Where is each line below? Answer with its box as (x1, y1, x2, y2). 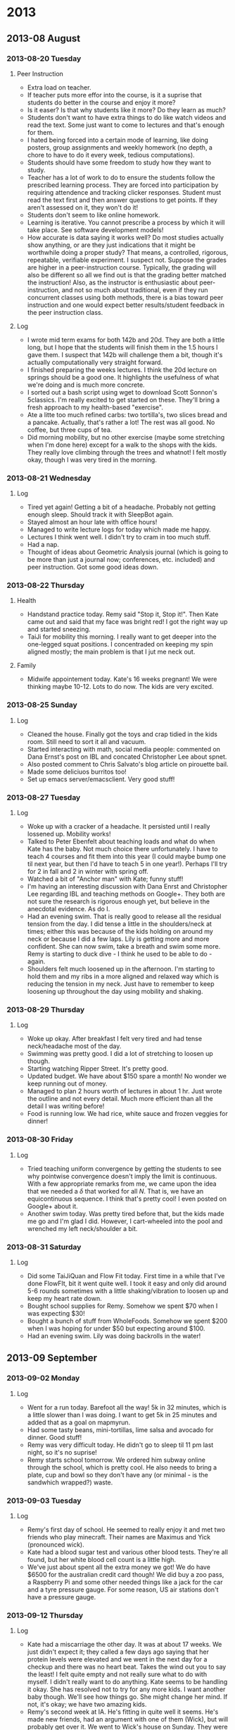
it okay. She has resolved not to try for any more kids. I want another (27, 1685, 226, 1694)
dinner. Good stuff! (27, 1433, 82, 1441)
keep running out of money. (27, 1079, 108, 1088)
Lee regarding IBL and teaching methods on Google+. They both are (27, 890, 226, 899)
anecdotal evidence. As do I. (27, 905, 110, 913)
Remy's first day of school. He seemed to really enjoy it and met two (27, 1525, 226, 1534)
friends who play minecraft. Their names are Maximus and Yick (27, 1532, 211, 1541)
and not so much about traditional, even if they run (61, 285, 208, 294)
